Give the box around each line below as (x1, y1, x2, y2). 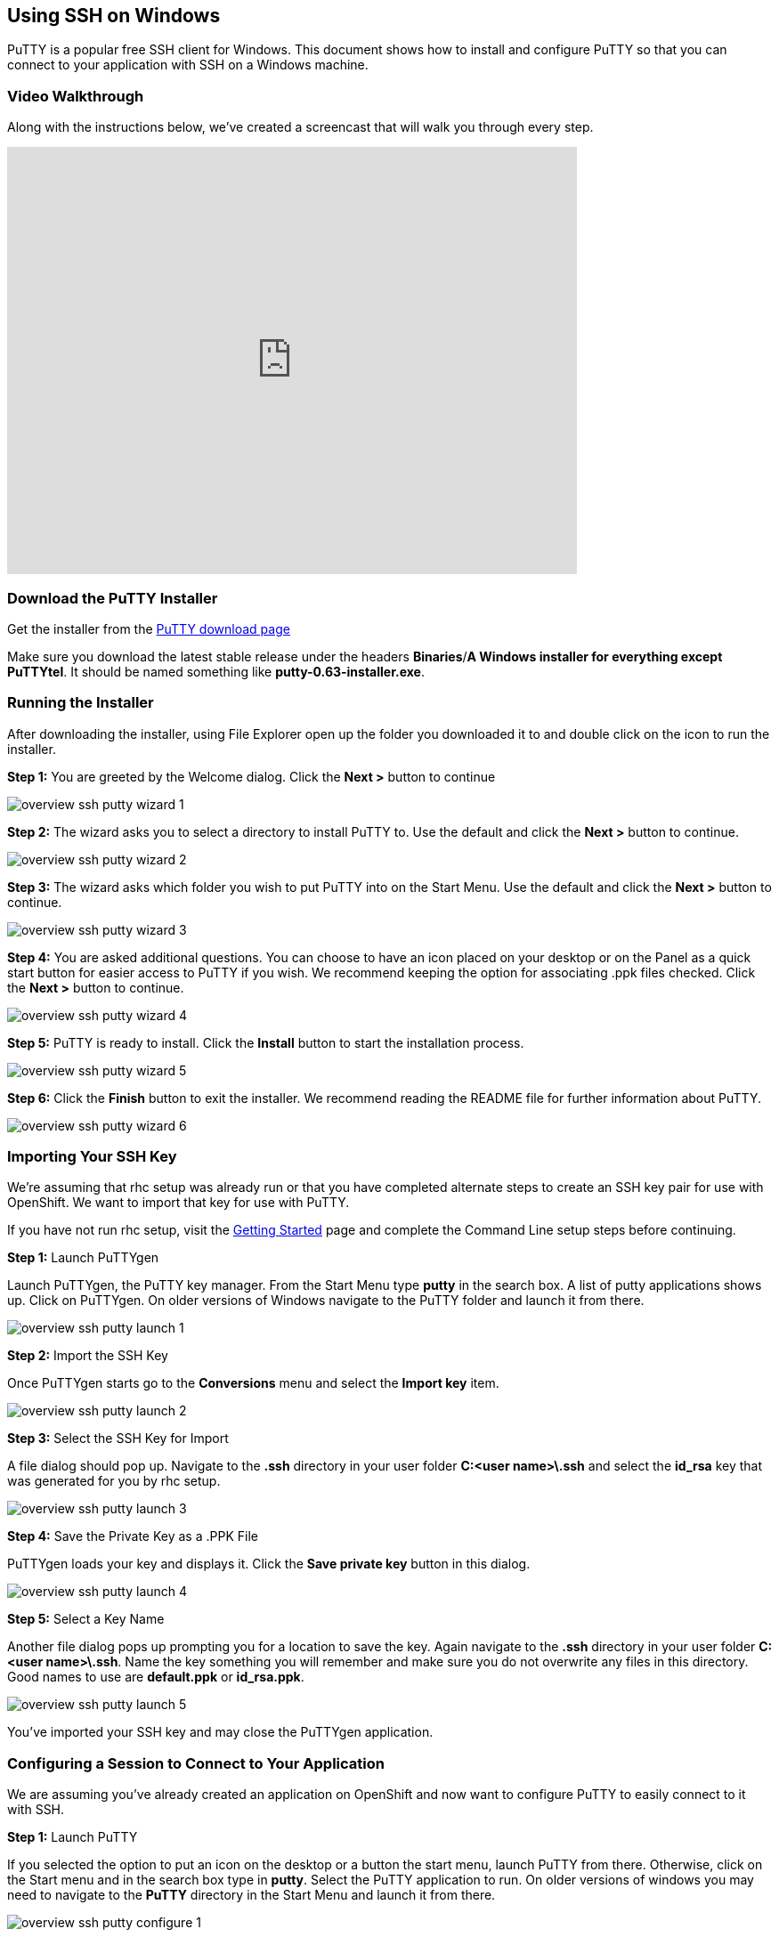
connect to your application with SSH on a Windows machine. (7, 57, 369, 73)
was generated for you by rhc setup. (7, 1473, 221, 1489)
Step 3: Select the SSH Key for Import (7, 1430, 229, 1447)
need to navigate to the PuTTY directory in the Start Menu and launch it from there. (7, 1887, 496, 1903)
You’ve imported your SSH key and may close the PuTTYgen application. (7, 1724, 434, 1740)
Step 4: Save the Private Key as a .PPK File (7, 1528, 258, 1544)
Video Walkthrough (7, 86, 144, 105)
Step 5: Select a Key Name (7, 1611, 165, 1627)
